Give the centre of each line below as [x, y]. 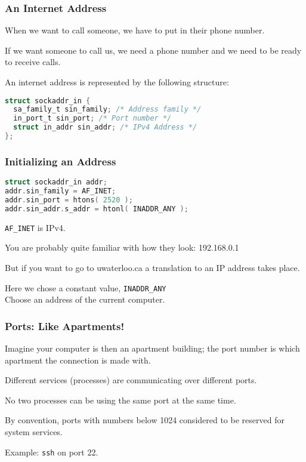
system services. [34, 431]
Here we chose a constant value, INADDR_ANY [86, 287]
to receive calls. [33, 62]
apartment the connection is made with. [78, 360]
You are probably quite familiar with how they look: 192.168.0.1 [122, 247]
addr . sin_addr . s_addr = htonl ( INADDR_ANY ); [97, 209]
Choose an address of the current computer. [85, 299]
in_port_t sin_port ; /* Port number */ [92, 118]
